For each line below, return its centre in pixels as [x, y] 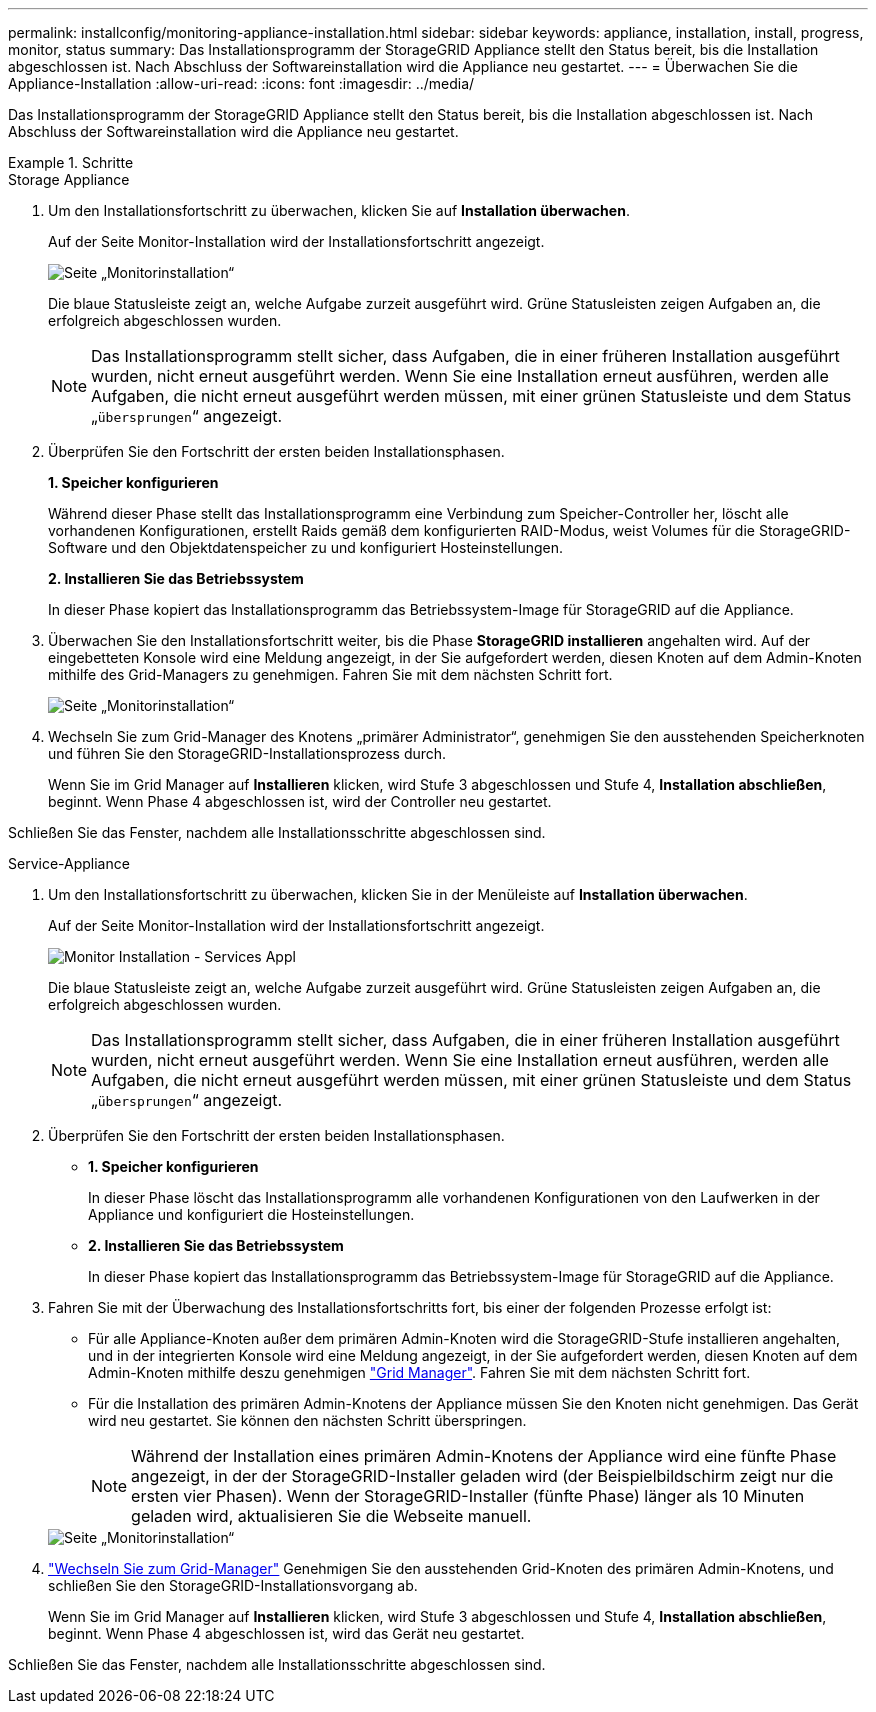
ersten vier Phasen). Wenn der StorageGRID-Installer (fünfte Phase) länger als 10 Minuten [468, 1496]
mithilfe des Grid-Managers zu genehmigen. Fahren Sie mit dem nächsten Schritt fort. [330, 674]
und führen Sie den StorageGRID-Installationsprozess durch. [247, 753]
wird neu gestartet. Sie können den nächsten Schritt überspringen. [307, 1420]
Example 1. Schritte [71, 162]
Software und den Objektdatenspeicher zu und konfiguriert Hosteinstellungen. [306, 547]
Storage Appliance [69, 179]
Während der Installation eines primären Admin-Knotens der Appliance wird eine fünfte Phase [484, 1456]
